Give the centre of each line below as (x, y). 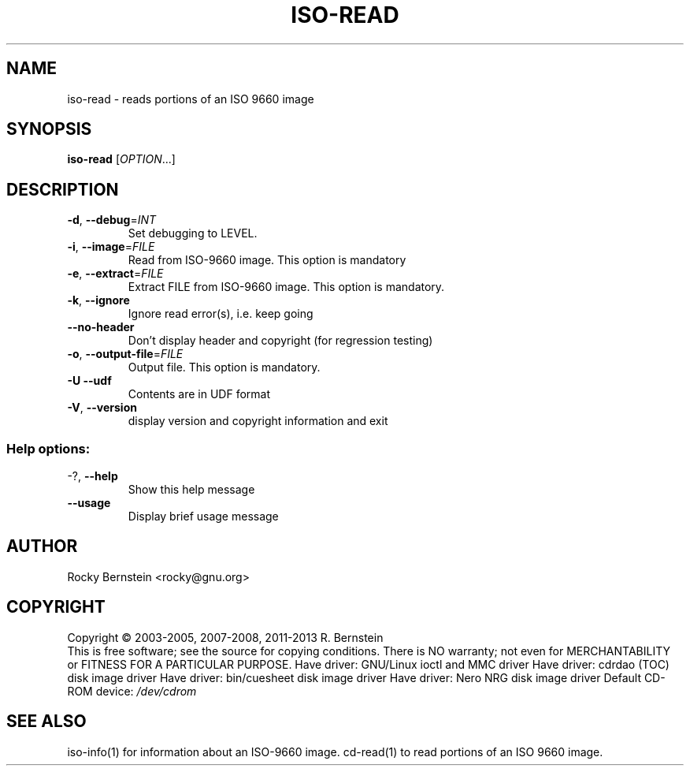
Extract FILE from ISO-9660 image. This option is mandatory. (286, 287)
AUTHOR (42, 546)
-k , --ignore (98, 300)
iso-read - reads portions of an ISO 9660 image (191, 99)
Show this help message (191, 490)
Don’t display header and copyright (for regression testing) (280, 341)
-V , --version (102, 408)
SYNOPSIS (49, 129)
